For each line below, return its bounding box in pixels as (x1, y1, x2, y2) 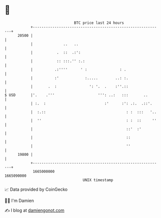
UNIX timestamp (82, 177, 113, 183)
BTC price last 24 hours (74, 20, 124, 25)
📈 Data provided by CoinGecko (4, 186, 68, 192)
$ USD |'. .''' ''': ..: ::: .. (4, 92, 148, 98)
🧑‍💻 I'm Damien (4, 198, 34, 203)
